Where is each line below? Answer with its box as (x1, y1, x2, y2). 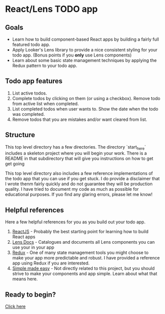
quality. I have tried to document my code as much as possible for (5, 186, 139, 192)
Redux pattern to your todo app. (12, 63, 77, 68)
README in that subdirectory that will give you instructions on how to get (5, 156, 154, 161)
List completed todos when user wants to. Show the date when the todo (12, 105, 159, 112)
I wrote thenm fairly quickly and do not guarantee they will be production (5, 181, 153, 187)
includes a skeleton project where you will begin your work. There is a (5, 150, 147, 157)
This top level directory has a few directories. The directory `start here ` (5, 144, 146, 151)
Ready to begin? (5, 290, 56, 299)
